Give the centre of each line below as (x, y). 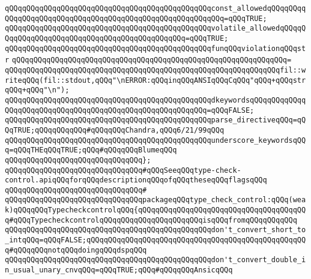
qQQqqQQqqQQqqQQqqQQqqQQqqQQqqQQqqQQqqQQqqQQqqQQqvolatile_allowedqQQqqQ (155, 28)
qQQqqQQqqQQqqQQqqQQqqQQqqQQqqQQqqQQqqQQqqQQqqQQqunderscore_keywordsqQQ (155, 140)
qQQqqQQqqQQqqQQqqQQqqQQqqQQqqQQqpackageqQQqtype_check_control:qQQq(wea (155, 200)
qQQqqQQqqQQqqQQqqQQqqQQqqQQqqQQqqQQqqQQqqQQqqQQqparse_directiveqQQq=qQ (155, 120)
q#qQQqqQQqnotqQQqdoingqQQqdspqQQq (76, 250)
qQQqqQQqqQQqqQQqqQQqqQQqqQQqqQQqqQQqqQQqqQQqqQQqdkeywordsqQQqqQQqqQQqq (155, 100)
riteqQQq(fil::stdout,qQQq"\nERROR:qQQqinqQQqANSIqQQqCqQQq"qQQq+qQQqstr (155, 80)
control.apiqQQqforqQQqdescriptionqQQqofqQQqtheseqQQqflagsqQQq (136, 180)
